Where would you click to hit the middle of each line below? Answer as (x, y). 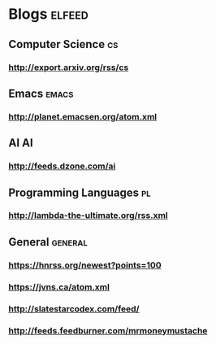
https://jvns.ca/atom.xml (59, 287)
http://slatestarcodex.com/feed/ (74, 308)
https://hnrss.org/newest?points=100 (85, 265)
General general (48, 242)
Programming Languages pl (80, 192)
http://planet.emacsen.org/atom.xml (83, 116)
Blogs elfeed (49, 14)
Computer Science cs (63, 44)
